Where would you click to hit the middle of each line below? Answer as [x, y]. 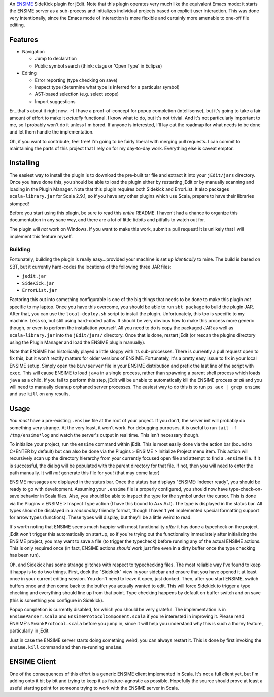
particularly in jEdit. [30, 631]
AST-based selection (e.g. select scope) [77, 94]
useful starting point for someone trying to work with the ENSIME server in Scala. [94, 688]
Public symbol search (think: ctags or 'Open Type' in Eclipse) [98, 65]
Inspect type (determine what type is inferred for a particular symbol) [107, 87]
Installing [25, 163]
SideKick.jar [38, 283]
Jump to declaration [56, 59]
